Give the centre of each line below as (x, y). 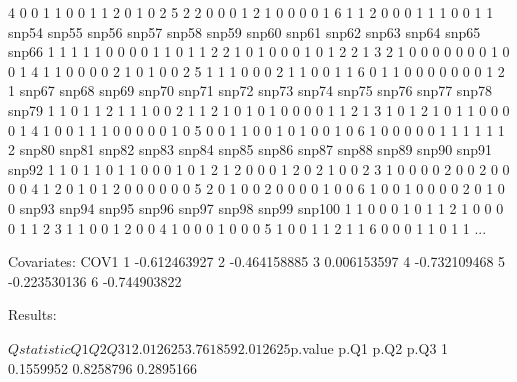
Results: (32, 314)
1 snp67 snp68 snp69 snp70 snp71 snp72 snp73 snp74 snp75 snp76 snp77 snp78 (250, 90)
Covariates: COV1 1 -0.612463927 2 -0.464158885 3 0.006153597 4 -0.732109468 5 (257, 261)
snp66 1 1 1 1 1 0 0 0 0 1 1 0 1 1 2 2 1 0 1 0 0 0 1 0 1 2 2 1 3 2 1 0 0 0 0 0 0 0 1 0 (259, 51)
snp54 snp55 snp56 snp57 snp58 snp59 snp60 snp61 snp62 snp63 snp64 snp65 (244, 31)
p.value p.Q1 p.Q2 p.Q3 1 (369, 347)
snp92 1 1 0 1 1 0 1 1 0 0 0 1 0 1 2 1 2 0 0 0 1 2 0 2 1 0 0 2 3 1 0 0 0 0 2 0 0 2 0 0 (259, 168)
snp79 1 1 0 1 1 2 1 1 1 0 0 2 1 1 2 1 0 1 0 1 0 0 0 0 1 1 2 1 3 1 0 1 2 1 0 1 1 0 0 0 (259, 109)
